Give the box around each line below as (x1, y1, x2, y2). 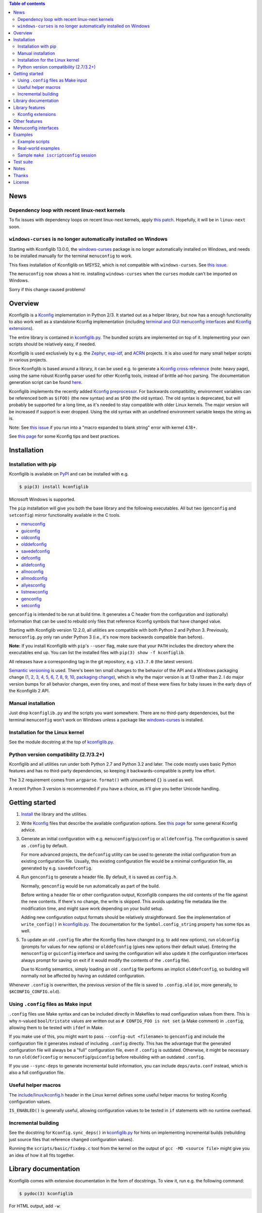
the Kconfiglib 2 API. (9, 688, 50, 694)
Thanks (13, 172, 29, 178)
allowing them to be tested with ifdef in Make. (9, 1025, 104, 1031)
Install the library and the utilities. (21, 811, 87, 817)
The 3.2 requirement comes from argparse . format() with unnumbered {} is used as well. (9, 777, 194, 783)
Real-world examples (17, 146, 60, 151)
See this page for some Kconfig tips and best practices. (9, 433, 120, 439)
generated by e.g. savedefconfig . (21, 865, 92, 871)
